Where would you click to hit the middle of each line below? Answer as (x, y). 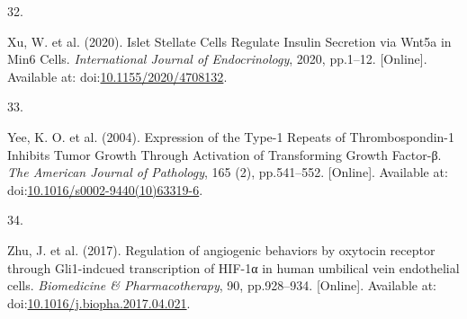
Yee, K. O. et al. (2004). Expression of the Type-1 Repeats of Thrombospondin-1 (231, 136)
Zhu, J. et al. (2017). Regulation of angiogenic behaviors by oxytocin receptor (221, 249)
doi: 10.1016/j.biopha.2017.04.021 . (99, 302)
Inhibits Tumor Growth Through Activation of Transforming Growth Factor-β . (225, 154)
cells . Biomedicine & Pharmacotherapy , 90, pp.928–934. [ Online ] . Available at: (222, 285)
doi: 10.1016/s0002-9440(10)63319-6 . (105, 189)
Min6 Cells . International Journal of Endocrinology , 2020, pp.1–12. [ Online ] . (217, 59)
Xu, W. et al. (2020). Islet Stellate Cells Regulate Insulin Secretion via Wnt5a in (229, 41)
